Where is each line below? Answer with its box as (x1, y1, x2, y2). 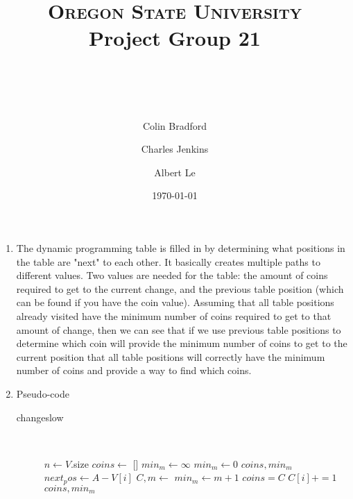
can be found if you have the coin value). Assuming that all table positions (16, 295, 334, 310)
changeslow (16, 409, 64, 424)
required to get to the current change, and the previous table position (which (16, 281, 344, 296)
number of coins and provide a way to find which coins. (16, 363, 252, 378)
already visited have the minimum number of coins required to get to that (16, 309, 332, 323)
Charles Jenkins (141, 142, 209, 156)
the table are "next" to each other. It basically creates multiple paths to (16, 254, 320, 269)
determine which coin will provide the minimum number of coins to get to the (16, 336, 347, 350)
